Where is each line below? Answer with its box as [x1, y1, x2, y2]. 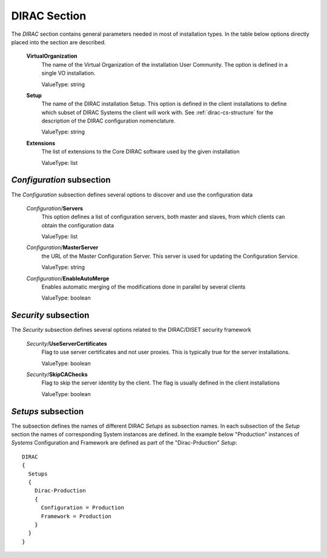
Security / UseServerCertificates [26, 340, 107, 347]
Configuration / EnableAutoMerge [26, 275, 110, 282]
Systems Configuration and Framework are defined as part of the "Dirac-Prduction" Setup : [11, 439, 237, 446]
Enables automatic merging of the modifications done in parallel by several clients [41, 283, 246, 291]
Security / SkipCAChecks [26, 371, 88, 378]
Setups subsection [11, 406, 84, 417]
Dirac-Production [34, 487, 86, 494]
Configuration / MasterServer [26, 244, 99, 251]
